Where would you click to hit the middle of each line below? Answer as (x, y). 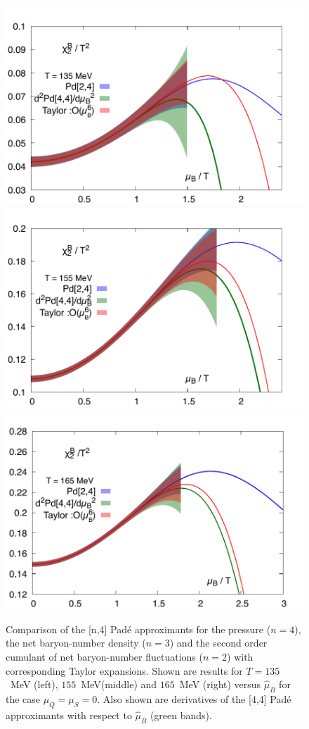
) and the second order (218, 643)
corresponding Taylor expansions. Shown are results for (124, 670)
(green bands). (181, 715)
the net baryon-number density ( (76, 643)
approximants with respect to (69, 715)
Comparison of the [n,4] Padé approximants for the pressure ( (138, 629)
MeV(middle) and (119, 684)
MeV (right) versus (220, 684)
